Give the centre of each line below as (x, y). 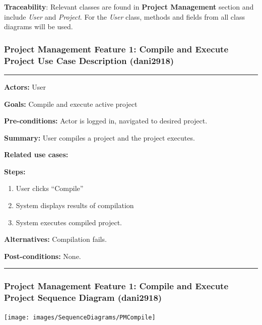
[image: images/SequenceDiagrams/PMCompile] (80, 317)
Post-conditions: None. (43, 256)
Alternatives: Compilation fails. (55, 239)
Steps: (15, 171)
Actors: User (25, 86)
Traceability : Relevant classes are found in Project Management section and (129, 7)
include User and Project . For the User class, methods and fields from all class (125, 16)
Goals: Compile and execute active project (71, 104)
